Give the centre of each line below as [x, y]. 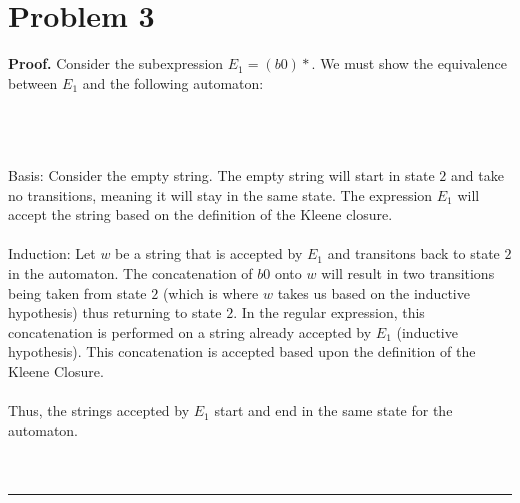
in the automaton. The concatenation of [130, 273]
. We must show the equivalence [409, 63]
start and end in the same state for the [333, 410]
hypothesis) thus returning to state [115, 312]
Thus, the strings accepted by [99, 410]
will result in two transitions [408, 273]
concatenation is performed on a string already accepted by [190, 331]
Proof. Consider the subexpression [116, 63]
